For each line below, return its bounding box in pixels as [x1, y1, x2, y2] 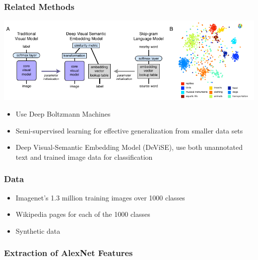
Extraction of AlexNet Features [4, 247, 133, 259]
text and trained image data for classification [15, 151, 153, 162]
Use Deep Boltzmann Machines [15, 109, 111, 119]
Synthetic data [15, 225, 61, 236]
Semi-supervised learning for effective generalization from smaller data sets [15, 125, 243, 135]
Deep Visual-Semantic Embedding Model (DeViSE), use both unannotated [15, 142, 243, 152]
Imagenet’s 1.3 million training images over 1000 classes [15, 192, 185, 202]
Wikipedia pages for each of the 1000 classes [15, 209, 150, 219]
